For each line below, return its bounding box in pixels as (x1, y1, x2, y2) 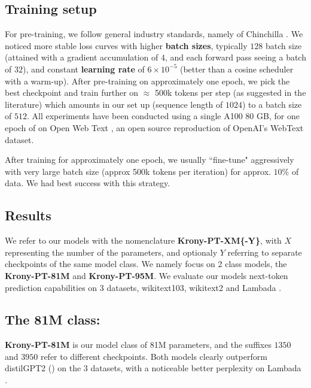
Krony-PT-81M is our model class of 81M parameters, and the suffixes (5, 338, 272, 351)
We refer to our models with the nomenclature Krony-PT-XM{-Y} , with (5, 234, 282, 247)
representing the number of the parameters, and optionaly (5, 245, 218, 258)
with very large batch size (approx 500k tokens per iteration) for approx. (5, 165, 271, 177)
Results (5, 206, 51, 225)
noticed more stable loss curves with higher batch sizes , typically (5, 39, 248, 51)
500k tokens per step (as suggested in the (154, 86, 306, 99)
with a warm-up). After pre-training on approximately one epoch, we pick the (5, 74, 290, 87)
